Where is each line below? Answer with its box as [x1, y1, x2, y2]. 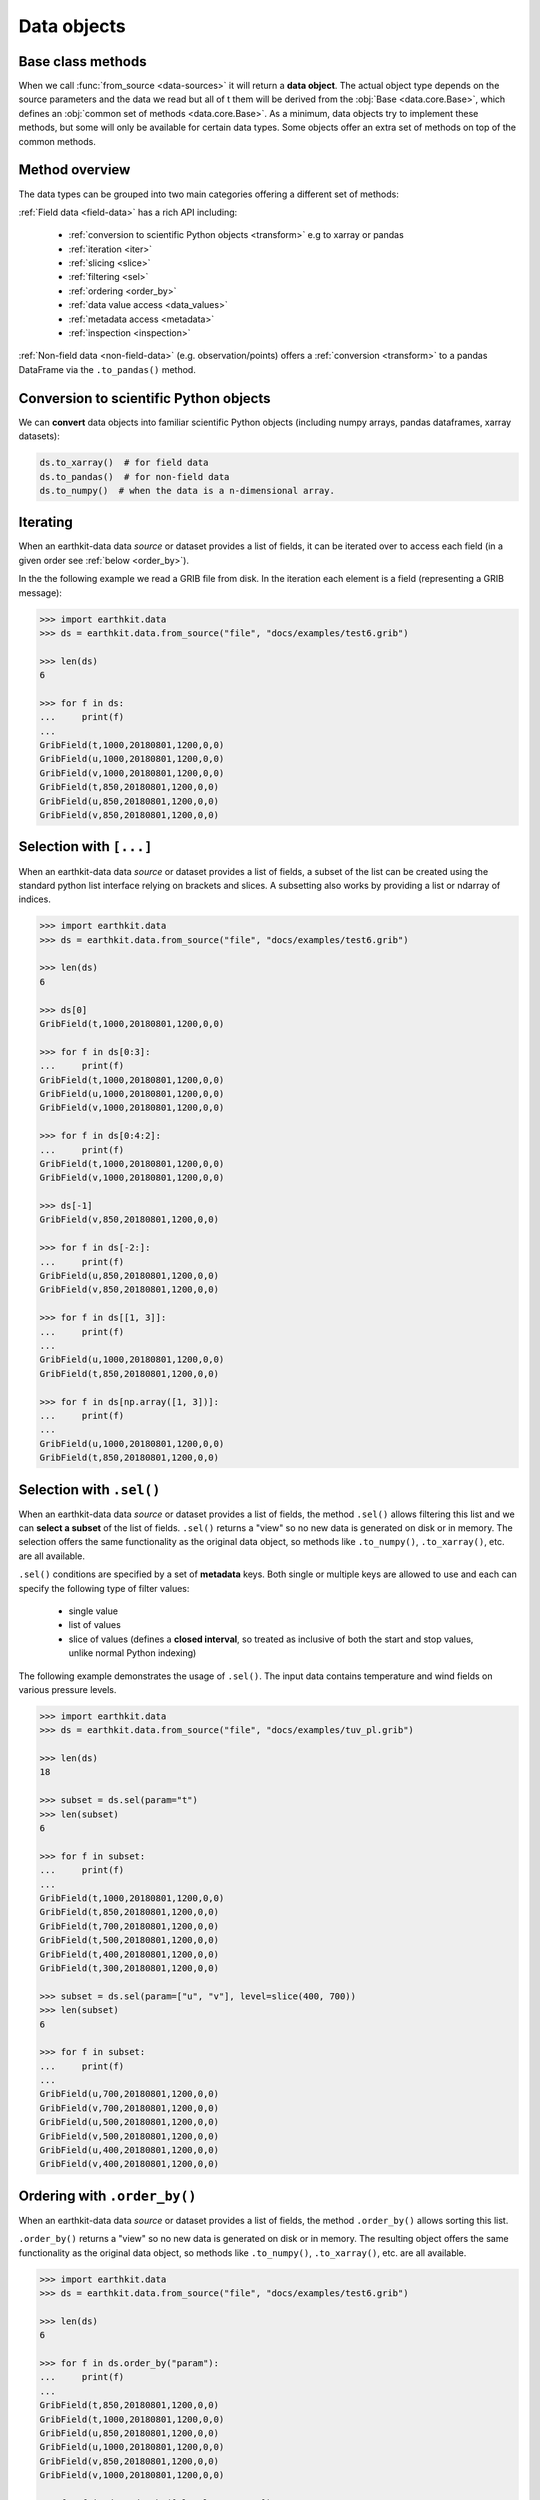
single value [68, 1605, 119, 1617]
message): [18, 586, 62, 599]
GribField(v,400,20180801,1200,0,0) [39, 2158, 220, 2170]
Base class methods [18, 53, 147, 70]
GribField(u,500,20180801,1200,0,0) [39, 2116, 220, 2128]
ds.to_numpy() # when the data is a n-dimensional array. [39, 485, 335, 496]
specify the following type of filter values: [18, 1582, 190, 1594]
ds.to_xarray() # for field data [39, 457, 209, 469]
